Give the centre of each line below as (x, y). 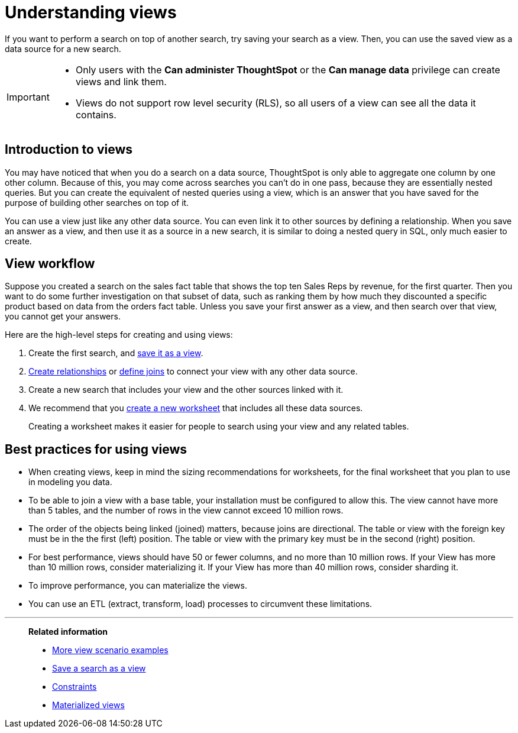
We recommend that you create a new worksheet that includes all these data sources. (196, 408)
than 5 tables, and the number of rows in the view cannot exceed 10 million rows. (186, 511)
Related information (68, 632)
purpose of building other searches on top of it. (97, 202)
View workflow (50, 264)
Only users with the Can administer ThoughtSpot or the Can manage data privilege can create (288, 70)
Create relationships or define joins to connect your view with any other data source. (193, 372)
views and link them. (121, 81)
